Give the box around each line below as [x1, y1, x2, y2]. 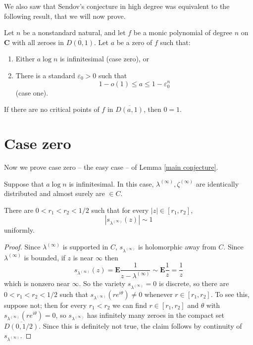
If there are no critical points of [4, 104, 100, 114]
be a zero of [116, 37, 152, 47]
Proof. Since [4, 242, 41, 251]
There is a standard [15, 70, 75, 80]
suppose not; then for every [4, 299, 87, 310]
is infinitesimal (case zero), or [59, 53, 149, 64]
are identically [196, 178, 239, 189]
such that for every [91, 204, 149, 215]
